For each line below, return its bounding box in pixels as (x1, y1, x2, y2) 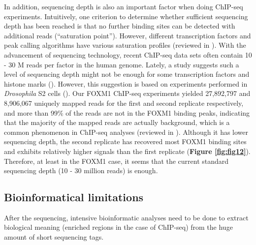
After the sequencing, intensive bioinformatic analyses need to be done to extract (4, 212, 249, 222)
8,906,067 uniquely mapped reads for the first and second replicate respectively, (4, 97, 244, 108)
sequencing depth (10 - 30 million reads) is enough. (4, 165, 158, 176)
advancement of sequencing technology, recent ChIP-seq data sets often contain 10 (4, 49, 252, 60)
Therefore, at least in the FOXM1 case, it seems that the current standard (4, 155, 229, 166)
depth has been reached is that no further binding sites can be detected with (4, 21, 235, 31)
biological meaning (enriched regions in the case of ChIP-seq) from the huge (4, 222, 233, 232)
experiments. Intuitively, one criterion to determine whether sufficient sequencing (4, 11, 248, 21)
